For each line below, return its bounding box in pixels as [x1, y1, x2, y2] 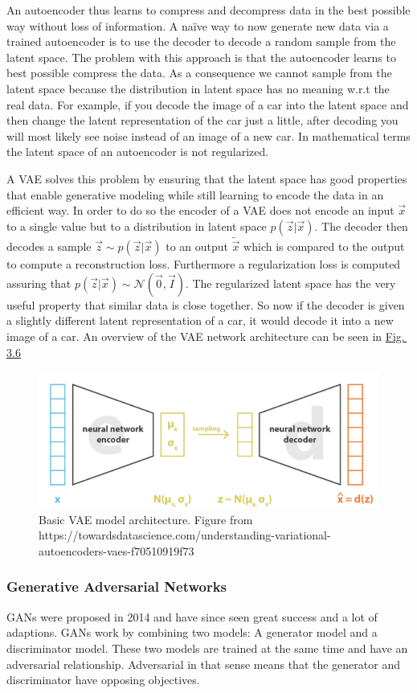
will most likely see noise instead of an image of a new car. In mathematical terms [6, 127, 411, 144]
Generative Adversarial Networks [6, 576, 227, 597]
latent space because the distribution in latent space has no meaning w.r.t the [6, 80, 390, 96]
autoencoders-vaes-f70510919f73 [39, 542, 194, 559]
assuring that [6, 274, 72, 291]
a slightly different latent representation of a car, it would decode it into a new [6, 312, 394, 329]
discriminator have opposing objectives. [6, 671, 200, 688]
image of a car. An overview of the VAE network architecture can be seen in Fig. [6, 327, 405, 344]
